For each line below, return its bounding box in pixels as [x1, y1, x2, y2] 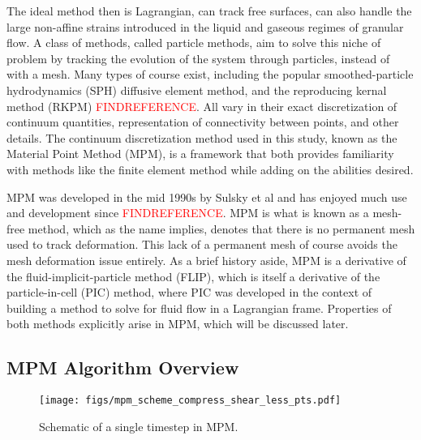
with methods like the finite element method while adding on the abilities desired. [6, 160, 414, 177]
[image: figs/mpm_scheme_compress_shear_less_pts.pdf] [39, 395, 342, 407]
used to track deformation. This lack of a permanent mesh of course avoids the [6, 236, 397, 253]
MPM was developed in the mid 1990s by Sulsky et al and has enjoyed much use [6, 188, 407, 205]
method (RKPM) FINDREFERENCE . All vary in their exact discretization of [6, 97, 397, 114]
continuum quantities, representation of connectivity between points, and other [6, 113, 399, 130]
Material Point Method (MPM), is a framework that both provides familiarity [6, 145, 394, 162]
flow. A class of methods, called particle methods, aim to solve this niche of [6, 34, 381, 51]
